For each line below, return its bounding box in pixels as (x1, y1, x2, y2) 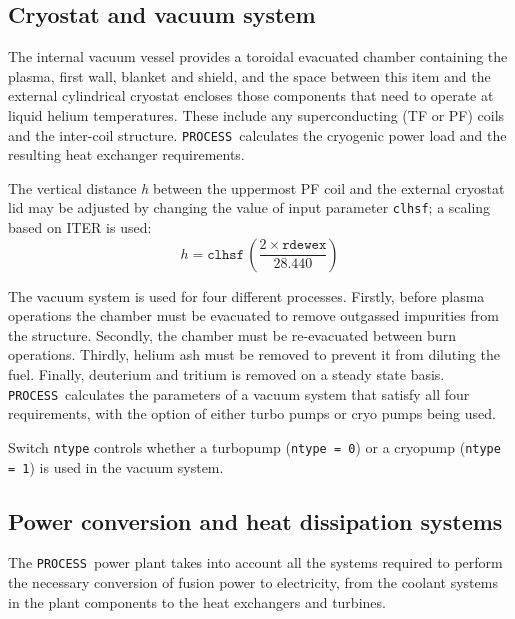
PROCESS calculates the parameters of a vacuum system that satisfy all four (8, 383, 470, 404)
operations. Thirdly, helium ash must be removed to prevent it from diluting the (8, 344, 501, 365)
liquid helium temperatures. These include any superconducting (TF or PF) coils (8, 104, 505, 125)
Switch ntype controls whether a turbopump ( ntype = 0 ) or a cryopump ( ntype (8, 436, 501, 457)
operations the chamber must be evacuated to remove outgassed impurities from (8, 305, 499, 326)
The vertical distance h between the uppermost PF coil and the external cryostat (8, 177, 505, 198)
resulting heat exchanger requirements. (8, 144, 245, 165)
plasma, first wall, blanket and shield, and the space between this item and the (8, 65, 491, 86)
